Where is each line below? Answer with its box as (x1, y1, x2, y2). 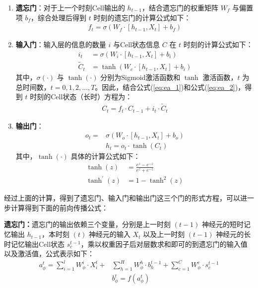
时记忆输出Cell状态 (4, 238, 65, 249)
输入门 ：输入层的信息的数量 (15, 39, 106, 50)
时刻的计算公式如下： (183, 39, 253, 50)
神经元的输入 (88, 229, 130, 239)
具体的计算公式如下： (70, 151, 140, 161)
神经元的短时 (201, 219, 244, 229)
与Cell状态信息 (113, 39, 160, 50)
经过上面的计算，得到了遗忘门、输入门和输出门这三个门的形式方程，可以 (4, 193, 240, 203)
